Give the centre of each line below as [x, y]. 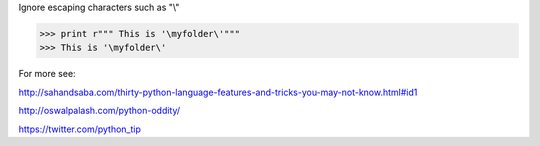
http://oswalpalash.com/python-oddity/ [99, 111]
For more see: [47, 74]
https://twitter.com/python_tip [80, 129]
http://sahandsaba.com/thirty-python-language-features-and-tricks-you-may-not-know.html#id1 [218, 92]
